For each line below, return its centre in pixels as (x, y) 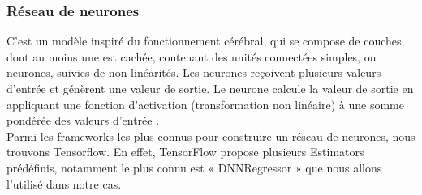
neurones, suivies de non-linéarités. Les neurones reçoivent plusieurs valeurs (194, 72)
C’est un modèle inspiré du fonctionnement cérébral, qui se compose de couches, (206, 41)
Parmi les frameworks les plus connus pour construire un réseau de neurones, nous (211, 136)
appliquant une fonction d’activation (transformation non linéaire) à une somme (205, 104)
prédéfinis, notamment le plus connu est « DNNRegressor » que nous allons (194, 167)
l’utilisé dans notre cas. (64, 183)
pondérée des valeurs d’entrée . (83, 120)
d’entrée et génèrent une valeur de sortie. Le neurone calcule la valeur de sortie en (210, 88)
